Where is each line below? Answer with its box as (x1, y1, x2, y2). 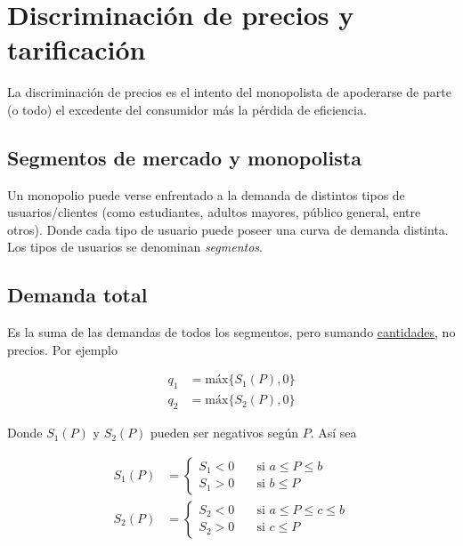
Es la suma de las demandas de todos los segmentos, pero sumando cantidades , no (7, 323, 456, 341)
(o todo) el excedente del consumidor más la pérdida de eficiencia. (7, 100, 367, 118)
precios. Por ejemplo (7, 340, 118, 358)
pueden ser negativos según (150, 423, 298, 442)
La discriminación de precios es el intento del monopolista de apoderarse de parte (7, 83, 451, 101)
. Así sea (310, 423, 357, 442)
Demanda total (7, 281, 148, 309)
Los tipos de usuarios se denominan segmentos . (7, 237, 263, 256)
